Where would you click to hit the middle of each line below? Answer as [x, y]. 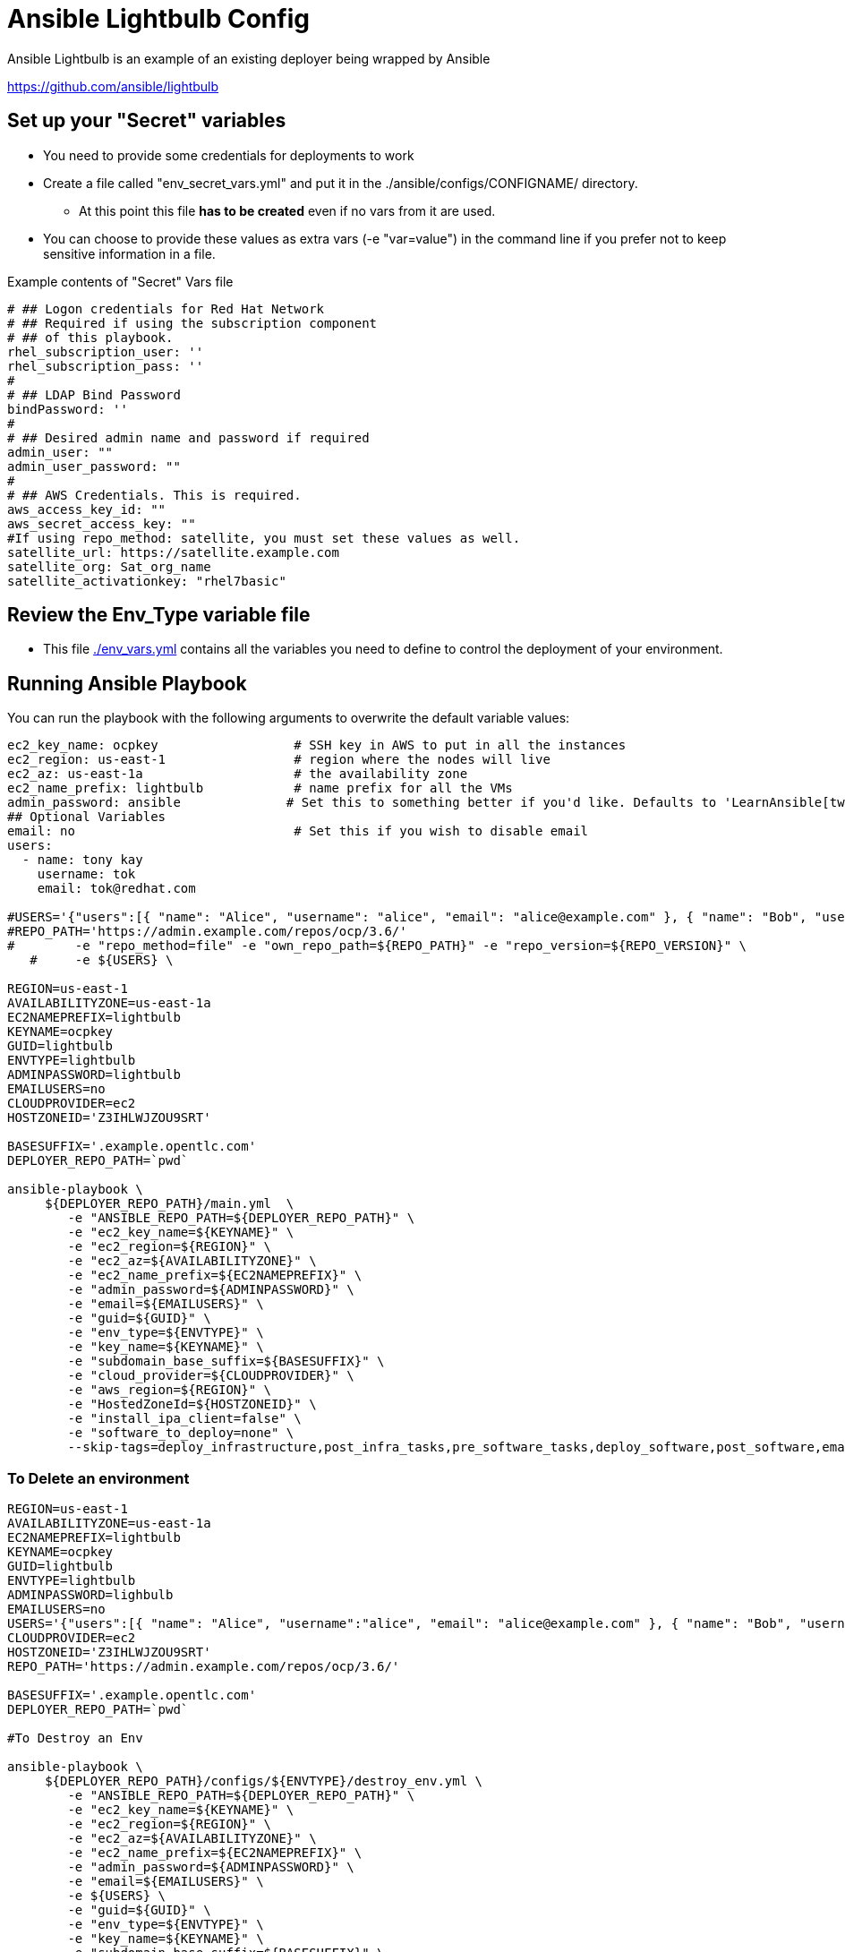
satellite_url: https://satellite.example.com [173, 552]
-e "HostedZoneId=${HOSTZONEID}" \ [192, 1404]
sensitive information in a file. [129, 253]
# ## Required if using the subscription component [192, 323]
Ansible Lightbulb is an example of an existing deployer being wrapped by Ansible [249, 58]
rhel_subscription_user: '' [106, 351]
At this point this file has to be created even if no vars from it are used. [287, 210]
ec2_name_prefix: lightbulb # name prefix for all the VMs [260, 788]
